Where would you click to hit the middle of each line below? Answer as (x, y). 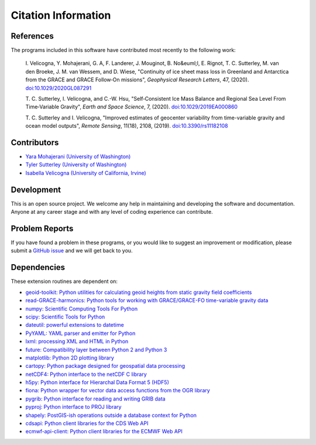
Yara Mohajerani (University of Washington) (78, 157)
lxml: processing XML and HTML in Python (77, 341)
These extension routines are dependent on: (64, 282)
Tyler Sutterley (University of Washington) (76, 165)
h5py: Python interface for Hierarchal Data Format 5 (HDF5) (97, 382)
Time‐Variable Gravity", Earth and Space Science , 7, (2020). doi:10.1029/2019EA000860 (132, 107)
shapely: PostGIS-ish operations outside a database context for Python (111, 415)
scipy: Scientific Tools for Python (65, 317)
